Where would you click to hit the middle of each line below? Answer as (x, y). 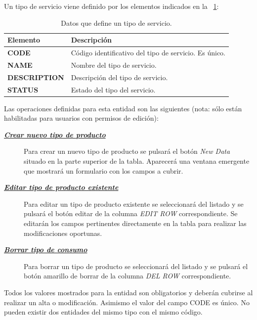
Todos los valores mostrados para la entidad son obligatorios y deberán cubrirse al (128, 292)
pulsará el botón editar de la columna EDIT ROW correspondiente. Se (131, 213)
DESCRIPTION (36, 77)
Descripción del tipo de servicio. (119, 77)
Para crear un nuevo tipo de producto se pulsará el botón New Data (127, 151)
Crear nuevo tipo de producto (55, 134)
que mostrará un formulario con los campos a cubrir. (104, 170)
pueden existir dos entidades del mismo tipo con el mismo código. (103, 312)
